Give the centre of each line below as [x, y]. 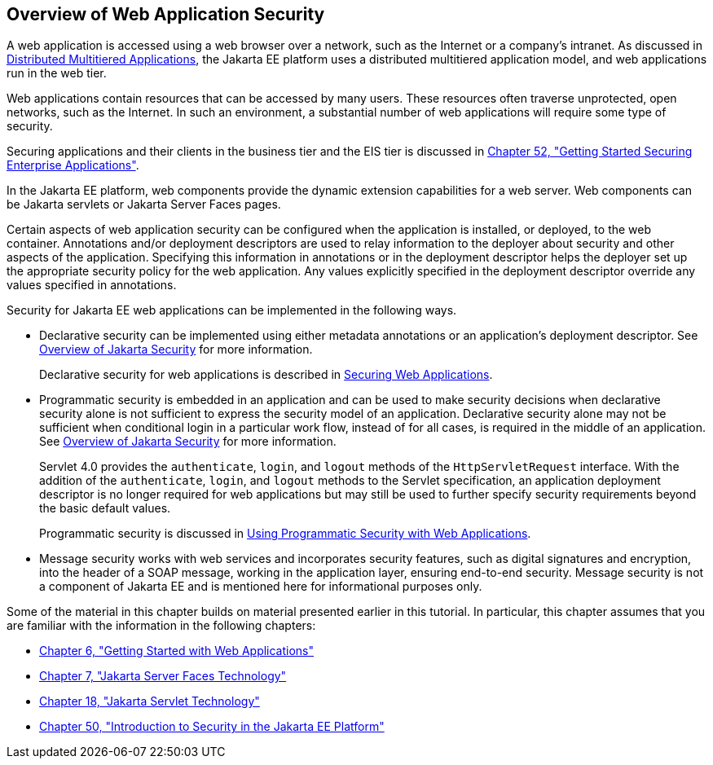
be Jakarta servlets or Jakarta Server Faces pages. [144, 204]
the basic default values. [105, 508]
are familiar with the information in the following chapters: [161, 626]
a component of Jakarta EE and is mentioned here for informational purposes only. [261, 587]
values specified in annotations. [92, 285]
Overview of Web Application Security [166, 14]
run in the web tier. [57, 73]
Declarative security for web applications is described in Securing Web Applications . [266, 375]
